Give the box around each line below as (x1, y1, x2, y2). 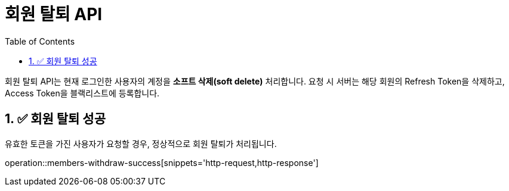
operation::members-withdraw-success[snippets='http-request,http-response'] (5, 157, 319, 168)
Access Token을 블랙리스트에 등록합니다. (5, 87, 160, 98)
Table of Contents (5, 36, 75, 46)
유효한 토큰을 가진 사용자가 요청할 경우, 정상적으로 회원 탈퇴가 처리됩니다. (5, 138, 277, 149)
